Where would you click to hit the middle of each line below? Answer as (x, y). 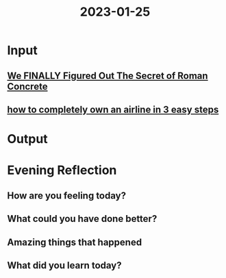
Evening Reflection (62, 170)
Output (27, 139)
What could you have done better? (82, 219)
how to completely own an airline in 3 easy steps (113, 109)
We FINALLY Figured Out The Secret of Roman (108, 76)
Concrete (27, 86)
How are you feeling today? (67, 195)
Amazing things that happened (75, 242)
